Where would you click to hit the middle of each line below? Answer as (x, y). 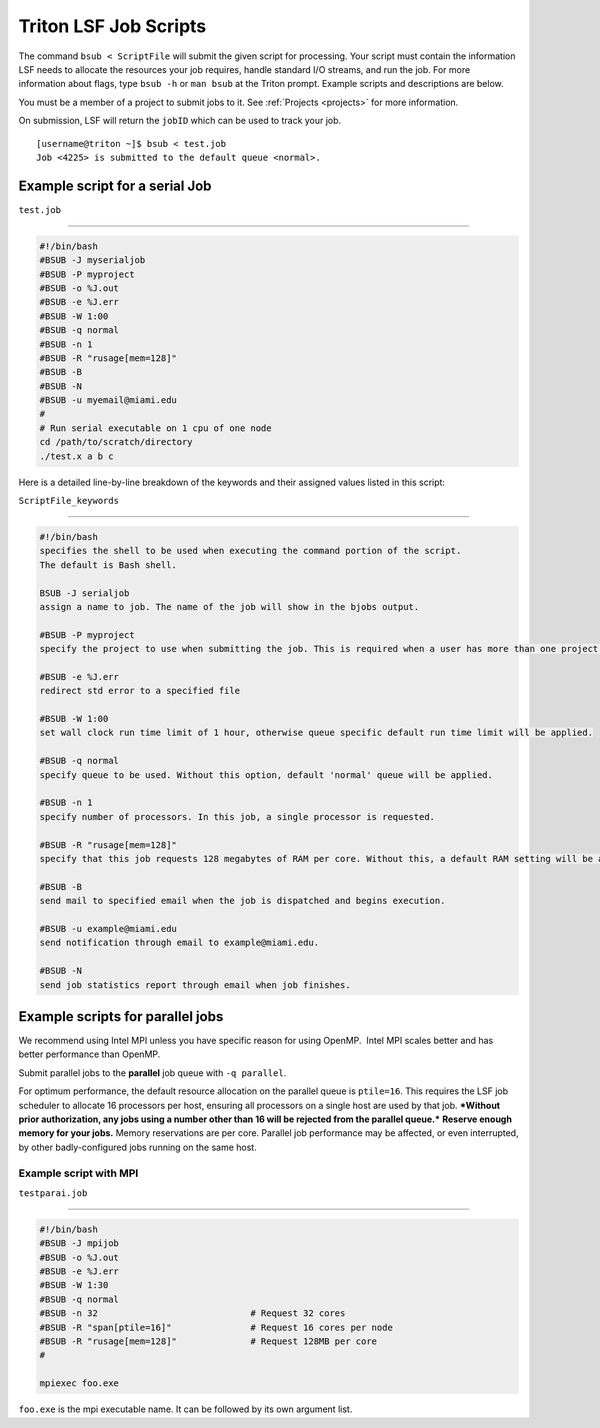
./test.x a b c (76, 456)
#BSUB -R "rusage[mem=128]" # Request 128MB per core (208, 1341)
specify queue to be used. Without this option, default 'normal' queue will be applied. (266, 774)
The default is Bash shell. (108, 564)
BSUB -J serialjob (84, 593)
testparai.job (53, 1193)
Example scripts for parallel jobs (121, 1016)
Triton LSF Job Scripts (112, 26)
